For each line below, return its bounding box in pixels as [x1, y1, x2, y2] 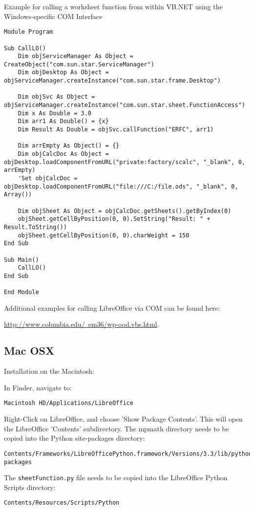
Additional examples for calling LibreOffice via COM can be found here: [4, 302, 220, 313]
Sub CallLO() [4, 44, 46, 52]
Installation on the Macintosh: [4, 366, 94, 376]
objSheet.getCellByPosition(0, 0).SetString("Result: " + [18, 215, 211, 223]
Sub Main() [4, 256, 39, 263]
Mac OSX [4, 343, 55, 358]
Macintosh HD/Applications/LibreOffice [4, 400, 133, 407]
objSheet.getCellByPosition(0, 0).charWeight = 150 [18, 232, 190, 239]
